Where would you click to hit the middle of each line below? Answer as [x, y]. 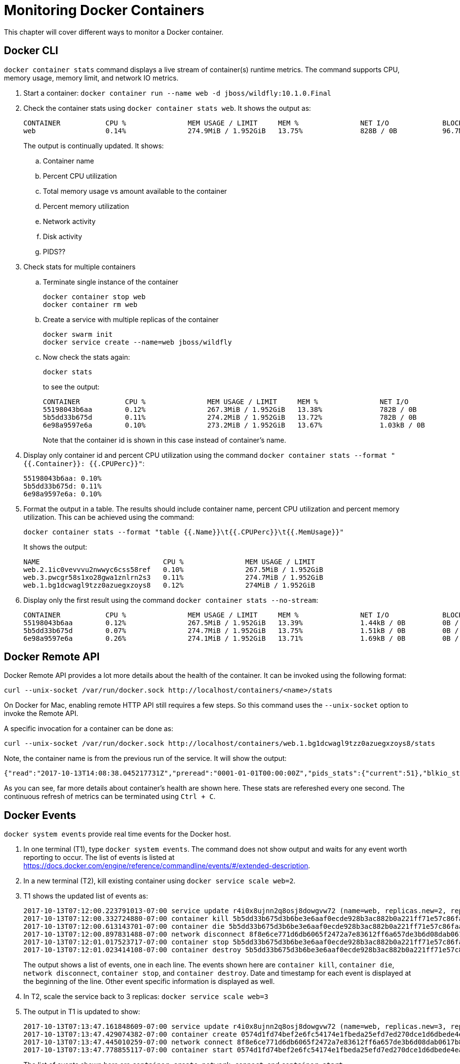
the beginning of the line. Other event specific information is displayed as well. [149, 982]
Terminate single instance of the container [111, 282]
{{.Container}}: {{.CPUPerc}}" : [84, 463]
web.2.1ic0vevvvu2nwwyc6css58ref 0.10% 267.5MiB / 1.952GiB [173, 569]
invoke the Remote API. [41, 714]
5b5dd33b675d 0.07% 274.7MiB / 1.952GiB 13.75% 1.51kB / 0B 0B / [241, 630]
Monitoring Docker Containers [104, 10]
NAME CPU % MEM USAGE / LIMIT [169, 562]
